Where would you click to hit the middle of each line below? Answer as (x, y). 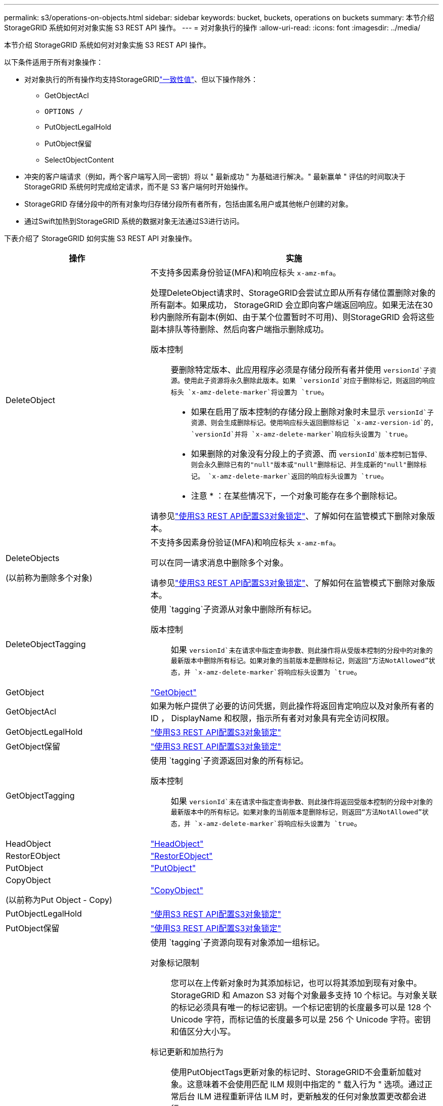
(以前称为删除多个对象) (49, 578)
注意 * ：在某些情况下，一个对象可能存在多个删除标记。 (296, 496)
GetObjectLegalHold (44, 732)
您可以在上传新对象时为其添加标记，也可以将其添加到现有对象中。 (296, 983)
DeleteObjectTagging (46, 644)
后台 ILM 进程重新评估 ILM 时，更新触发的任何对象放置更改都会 (299, 1096)
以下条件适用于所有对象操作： (54, 62)
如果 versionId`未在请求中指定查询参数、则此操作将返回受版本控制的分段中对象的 (302, 801)
